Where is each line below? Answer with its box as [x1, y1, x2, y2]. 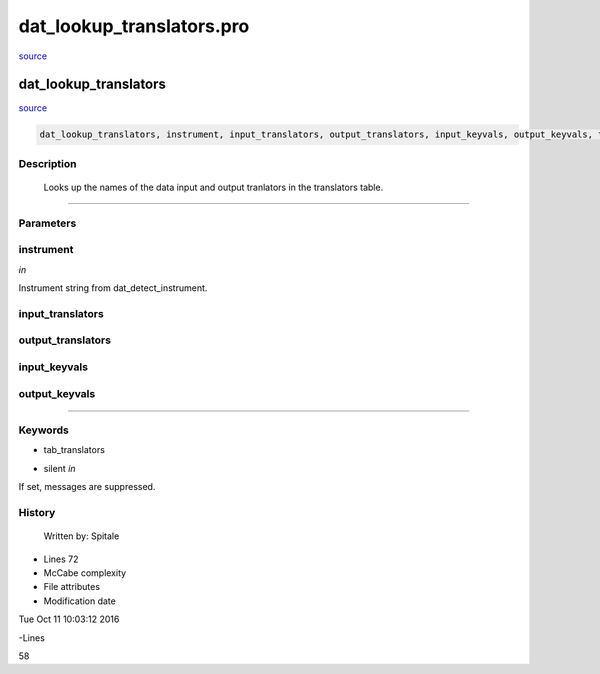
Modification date [43, 595, 117, 607]
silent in [43, 462, 76, 474]
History [18, 506, 56, 520]
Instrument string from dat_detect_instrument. [18, 282, 208, 294]
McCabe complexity [43, 566, 127, 579]
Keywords [18, 423, 69, 437]
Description [18, 156, 77, 170]
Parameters [18, 216, 77, 230]
